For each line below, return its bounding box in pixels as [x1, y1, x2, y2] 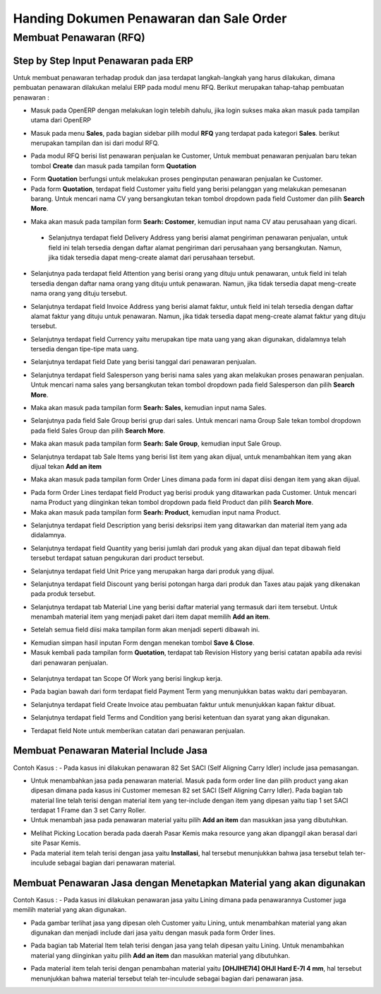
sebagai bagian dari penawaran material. [57, 859, 176, 867]
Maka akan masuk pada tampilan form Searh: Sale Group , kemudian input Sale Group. [30, 439, 282, 448]
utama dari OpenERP [30, 116, 92, 124]
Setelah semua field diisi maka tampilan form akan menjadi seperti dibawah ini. [30, 626, 260, 634]
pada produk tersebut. [30, 590, 96, 598]
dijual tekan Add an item [30, 462, 102, 470]
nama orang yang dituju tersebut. [30, 289, 128, 298]
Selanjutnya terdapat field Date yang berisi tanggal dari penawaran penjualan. [30, 358, 257, 366]
